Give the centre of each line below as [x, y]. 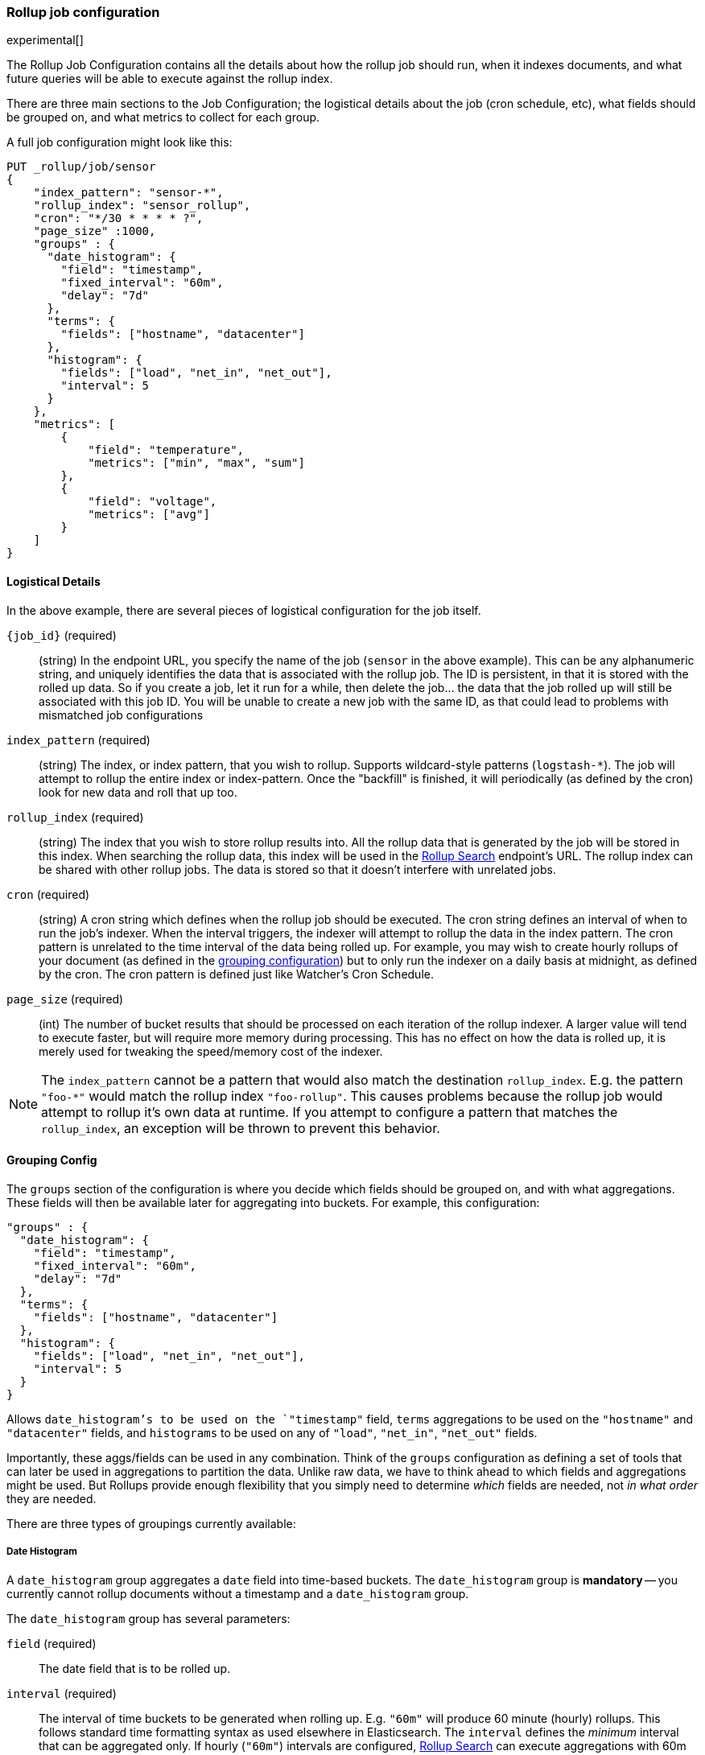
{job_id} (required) [62, 635]
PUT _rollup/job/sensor [81, 167]
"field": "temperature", [166, 450]
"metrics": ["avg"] [149, 515]
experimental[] [45, 40]
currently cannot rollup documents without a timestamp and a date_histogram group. [238, 1593]
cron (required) [48, 894]
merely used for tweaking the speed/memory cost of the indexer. [211, 1051]
